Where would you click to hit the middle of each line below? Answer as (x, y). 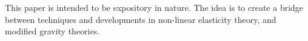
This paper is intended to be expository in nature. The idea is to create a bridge (154, 7)
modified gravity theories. (52, 31)
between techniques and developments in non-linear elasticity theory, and (141, 19)
